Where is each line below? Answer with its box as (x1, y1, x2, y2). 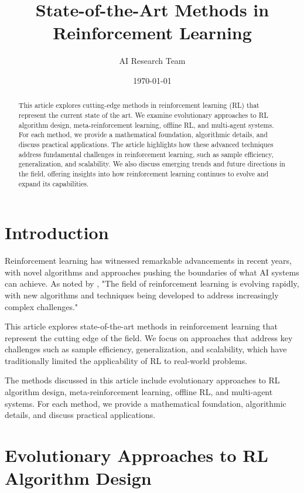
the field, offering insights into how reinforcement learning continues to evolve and (18, 168, 269, 178)
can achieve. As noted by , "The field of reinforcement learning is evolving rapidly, (5, 277, 299, 290)
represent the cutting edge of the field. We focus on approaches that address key (5, 331, 293, 344)
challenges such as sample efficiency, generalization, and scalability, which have (5, 343, 287, 355)
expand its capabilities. (18, 178, 89, 188)
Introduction (5, 220, 109, 244)
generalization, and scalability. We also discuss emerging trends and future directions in (18, 159, 285, 169)
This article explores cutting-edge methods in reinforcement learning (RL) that (18, 100, 259, 110)
